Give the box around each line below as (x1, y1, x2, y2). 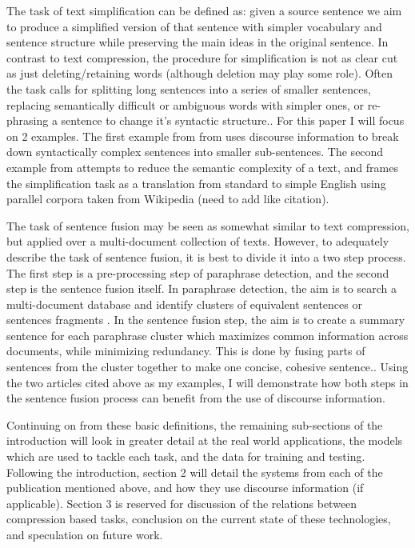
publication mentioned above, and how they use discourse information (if (6, 479, 364, 496)
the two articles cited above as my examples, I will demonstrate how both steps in (6, 374, 409, 390)
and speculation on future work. (6, 526, 163, 542)
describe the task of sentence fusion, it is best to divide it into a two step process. (6, 248, 406, 265)
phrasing (6, 112, 49, 129)
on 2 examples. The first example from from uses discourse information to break (6, 127, 399, 144)
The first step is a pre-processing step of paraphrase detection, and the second (6, 264, 389, 281)
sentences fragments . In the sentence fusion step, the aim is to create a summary (6, 311, 405, 328)
